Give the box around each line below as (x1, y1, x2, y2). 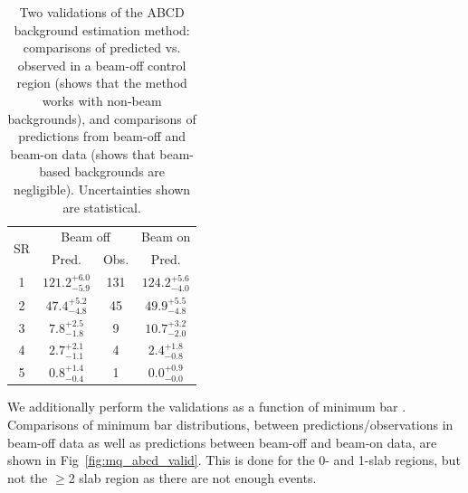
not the (7, 468, 48, 487)
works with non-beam (42, 90, 162, 109)
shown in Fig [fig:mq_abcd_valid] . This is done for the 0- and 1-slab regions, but (7, 450, 461, 469)
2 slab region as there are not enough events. (68, 468, 317, 487)
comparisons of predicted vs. (23, 38, 181, 57)
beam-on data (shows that (10, 144, 156, 163)
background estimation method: (14, 20, 190, 39)
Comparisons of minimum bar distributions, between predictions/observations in (7, 414, 454, 433)
